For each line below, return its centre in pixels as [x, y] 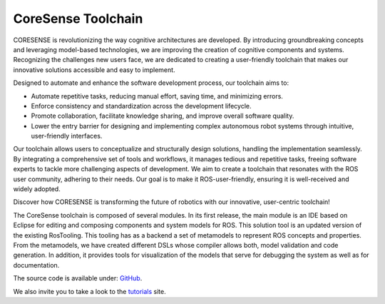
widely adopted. [37, 189]
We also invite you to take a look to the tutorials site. [90, 291]
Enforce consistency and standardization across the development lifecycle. [142, 106]
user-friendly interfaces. [67, 136]
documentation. [36, 265]
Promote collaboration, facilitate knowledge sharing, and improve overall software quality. [163, 116]
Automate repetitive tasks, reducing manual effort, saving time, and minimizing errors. [157, 96]
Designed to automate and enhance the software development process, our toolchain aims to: [151, 83]
